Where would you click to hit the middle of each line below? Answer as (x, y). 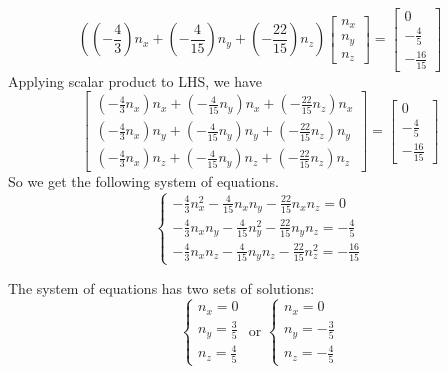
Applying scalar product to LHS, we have (135, 80)
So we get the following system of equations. (143, 181)
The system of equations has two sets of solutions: (161, 287)
